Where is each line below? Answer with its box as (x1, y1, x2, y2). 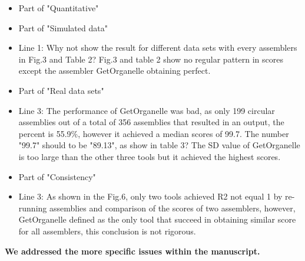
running (18, 201, 47, 214)
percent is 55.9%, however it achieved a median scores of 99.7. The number (18, 127, 289, 139)
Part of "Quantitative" (18, 2, 99, 14)
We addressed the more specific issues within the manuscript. (5, 244, 260, 257)
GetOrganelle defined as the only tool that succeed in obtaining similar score (18, 213, 296, 226)
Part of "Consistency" (18, 170, 96, 182)
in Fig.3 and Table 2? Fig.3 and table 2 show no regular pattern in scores (18, 53, 283, 65)
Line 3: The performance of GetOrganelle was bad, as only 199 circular (18, 104, 275, 116)
